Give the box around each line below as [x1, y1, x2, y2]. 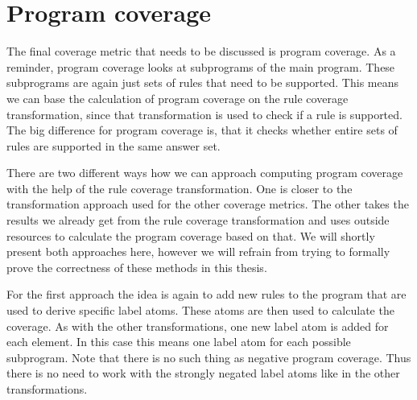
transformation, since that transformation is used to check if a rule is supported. [6, 105, 403, 122]
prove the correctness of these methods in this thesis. [6, 258, 267, 275]
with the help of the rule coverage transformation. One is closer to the [6, 179, 353, 196]
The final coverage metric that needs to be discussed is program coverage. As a [6, 43, 396, 60]
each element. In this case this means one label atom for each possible [6, 333, 351, 350]
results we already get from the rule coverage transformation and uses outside [6, 212, 390, 229]
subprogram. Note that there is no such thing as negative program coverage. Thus [6, 348, 411, 365]
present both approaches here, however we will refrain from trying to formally [6, 243, 390, 260]
